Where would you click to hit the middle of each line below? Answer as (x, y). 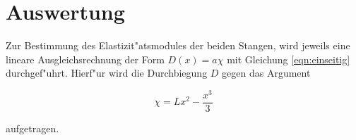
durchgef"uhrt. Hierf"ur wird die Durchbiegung (107, 73)
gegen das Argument (266, 73)
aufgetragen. (32, 128)
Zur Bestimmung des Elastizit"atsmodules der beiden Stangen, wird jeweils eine (178, 45)
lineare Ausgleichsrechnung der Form (85, 59)
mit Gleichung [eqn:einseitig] (289, 59)
